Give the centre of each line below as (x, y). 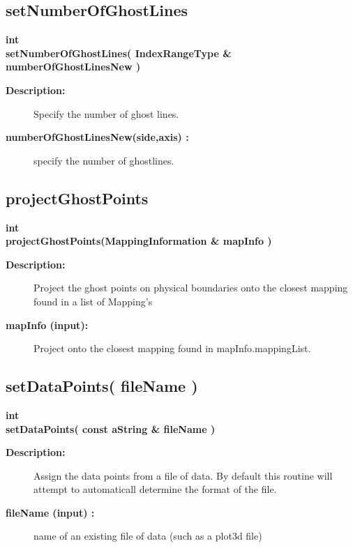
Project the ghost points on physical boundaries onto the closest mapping (191, 288)
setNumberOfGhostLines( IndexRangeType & (119, 53)
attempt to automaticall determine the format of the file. (155, 489)
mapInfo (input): (47, 325)
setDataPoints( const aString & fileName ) (111, 428)
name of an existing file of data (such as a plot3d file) (148, 536)
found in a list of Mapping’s (93, 301)
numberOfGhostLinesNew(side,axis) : (97, 137)
